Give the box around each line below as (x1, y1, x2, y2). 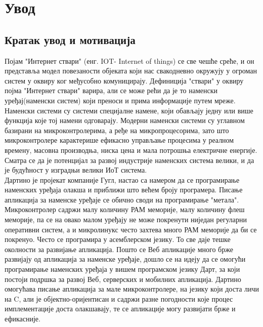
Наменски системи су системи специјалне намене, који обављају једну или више (5, 105, 253, 115)
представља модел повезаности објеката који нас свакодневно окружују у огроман (5, 65, 257, 76)
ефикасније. (5, 313, 40, 324)
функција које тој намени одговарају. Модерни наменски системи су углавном (5, 115, 245, 126)
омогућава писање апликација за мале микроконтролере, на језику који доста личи (5, 283, 259, 294)
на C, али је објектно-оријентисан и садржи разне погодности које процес (5, 293, 233, 304)
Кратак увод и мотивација (5, 31, 136, 47)
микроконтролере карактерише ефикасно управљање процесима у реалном (5, 135, 234, 145)
